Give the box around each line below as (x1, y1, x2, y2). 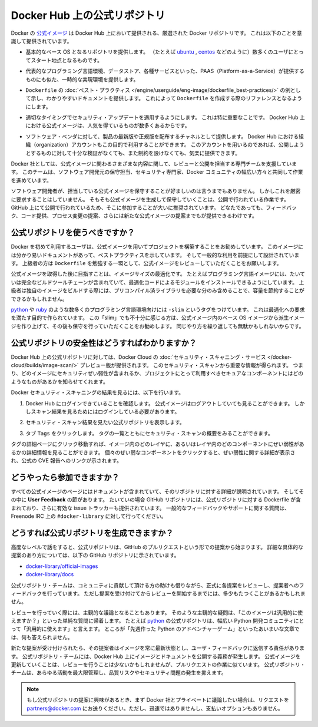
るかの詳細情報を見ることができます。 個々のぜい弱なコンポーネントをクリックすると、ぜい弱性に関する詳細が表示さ (11, 448, 296, 456)
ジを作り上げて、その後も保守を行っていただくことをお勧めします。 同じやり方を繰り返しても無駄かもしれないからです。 (11, 322, 304, 329)
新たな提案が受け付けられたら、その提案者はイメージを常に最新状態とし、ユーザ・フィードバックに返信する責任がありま (11, 645, 305, 652)
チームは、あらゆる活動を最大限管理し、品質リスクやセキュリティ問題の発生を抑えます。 (11, 669, 227, 676)
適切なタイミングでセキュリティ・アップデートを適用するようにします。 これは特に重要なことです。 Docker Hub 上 (25, 114, 306, 121)
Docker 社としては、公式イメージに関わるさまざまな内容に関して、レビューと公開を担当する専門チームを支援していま (11, 160, 297, 167)
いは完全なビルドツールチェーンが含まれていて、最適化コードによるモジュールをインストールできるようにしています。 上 (11, 279, 304, 286)
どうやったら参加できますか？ (11, 472, 120, 483)
